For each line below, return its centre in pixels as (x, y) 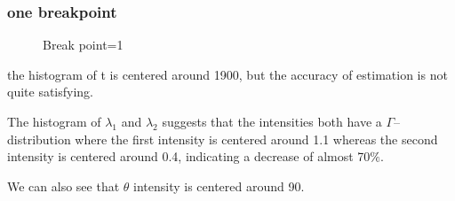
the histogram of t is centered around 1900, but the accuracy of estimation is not (227, 74)
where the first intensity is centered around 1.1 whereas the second (256, 139)
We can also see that (64, 186)
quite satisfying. (51, 92)
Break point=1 (83, 45)
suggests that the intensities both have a (272, 121)
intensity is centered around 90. (219, 186)
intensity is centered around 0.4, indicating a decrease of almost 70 (189, 156)
